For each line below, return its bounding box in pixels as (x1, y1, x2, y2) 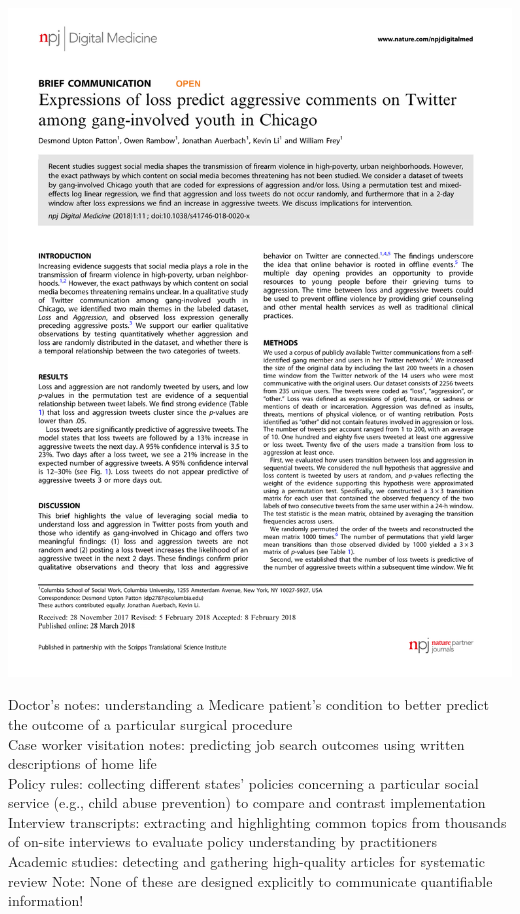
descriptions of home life (8, 753, 157, 774)
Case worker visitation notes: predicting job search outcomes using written (8, 733, 465, 754)
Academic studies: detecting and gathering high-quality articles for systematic (8, 851, 485, 872)
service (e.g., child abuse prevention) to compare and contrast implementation (8, 792, 486, 813)
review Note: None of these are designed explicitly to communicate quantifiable (8, 870, 493, 891)
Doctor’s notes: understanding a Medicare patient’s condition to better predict (8, 694, 490, 715)
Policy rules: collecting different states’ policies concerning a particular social (8, 772, 479, 793)
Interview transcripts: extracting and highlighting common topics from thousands (8, 811, 507, 832)
